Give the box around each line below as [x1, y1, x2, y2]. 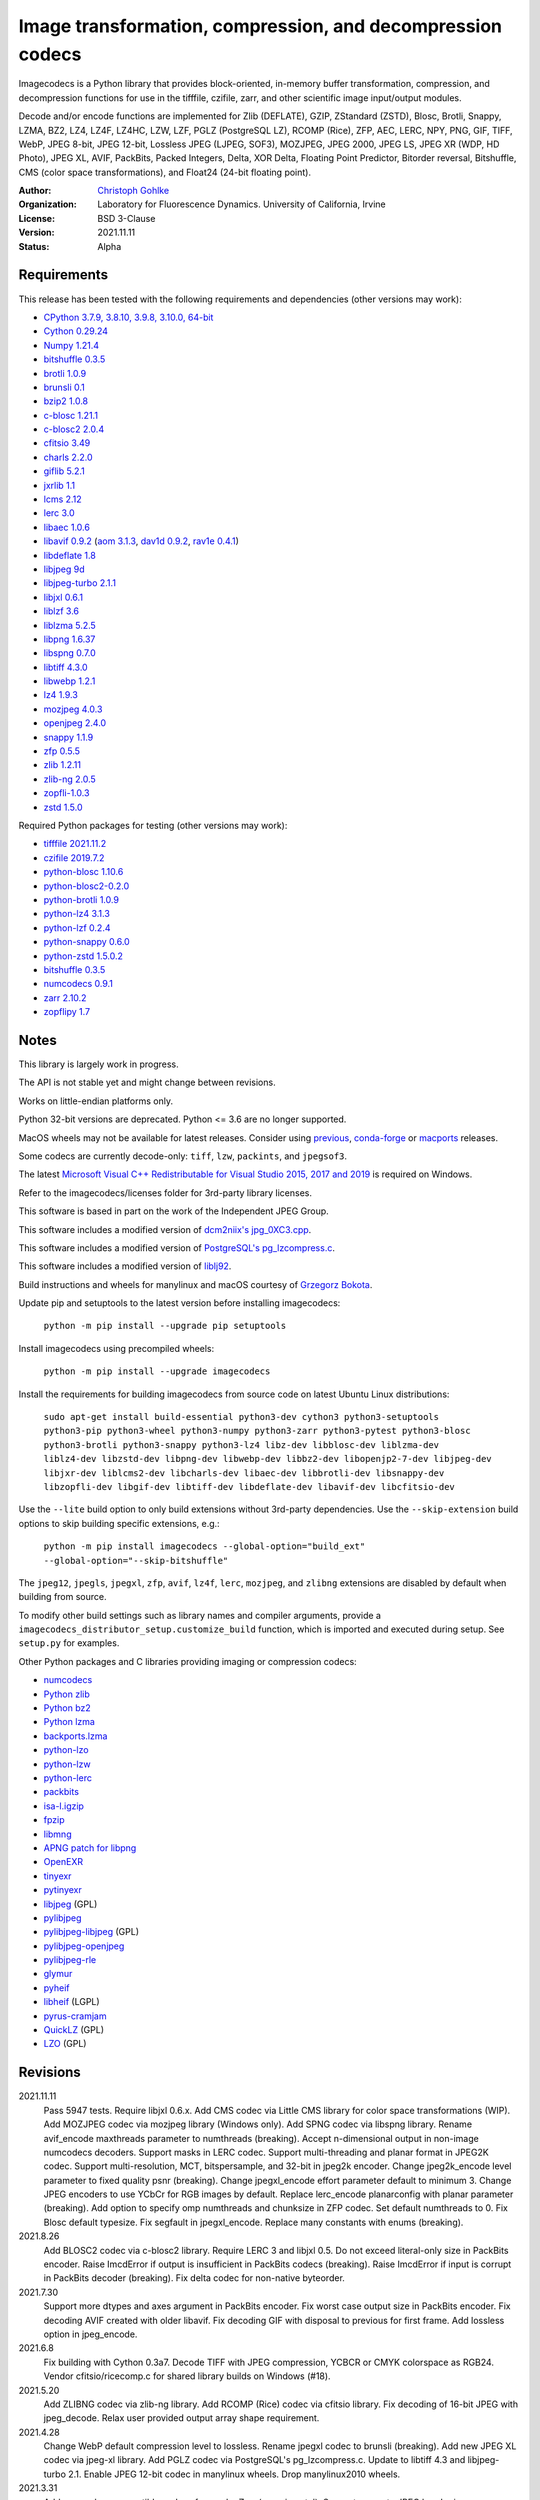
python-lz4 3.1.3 [43, 908, 110, 920]
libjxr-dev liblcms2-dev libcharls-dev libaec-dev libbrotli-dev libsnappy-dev [43, 1467, 445, 1479]
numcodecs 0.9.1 [43, 978, 114, 990]
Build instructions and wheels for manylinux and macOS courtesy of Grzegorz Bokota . [18, 1278, 373, 1290]
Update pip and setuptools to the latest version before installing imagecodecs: [18, 1297, 341, 1309]
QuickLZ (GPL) [43, 2024, 105, 2036]
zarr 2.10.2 [43, 991, 87, 1004]
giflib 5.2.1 [43, 465, 85, 477]
